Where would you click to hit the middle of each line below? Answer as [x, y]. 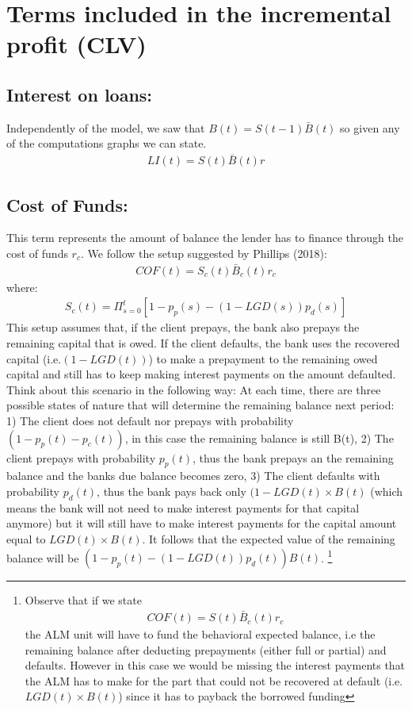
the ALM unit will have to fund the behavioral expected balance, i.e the [200, 634]
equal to [26, 539]
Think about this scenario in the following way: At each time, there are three [194, 389]
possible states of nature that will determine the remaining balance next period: [200, 405]
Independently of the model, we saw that [106, 127]
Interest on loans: [80, 94]
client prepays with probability [81, 457]
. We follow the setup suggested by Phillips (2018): [204, 253]
